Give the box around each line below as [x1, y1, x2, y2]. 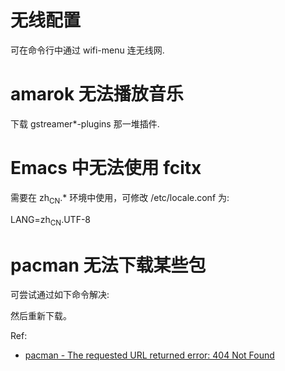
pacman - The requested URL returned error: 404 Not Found [24, 349, 275, 361]
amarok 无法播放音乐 [10, 83, 184, 106]
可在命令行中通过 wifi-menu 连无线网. [10, 44, 165, 56]
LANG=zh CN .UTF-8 [10, 213, 91, 228]
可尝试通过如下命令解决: [10, 289, 110, 301]
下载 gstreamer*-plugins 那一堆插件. [10, 117, 160, 130]
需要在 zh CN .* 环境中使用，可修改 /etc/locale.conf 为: [10, 191, 230, 206]
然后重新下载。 [10, 310, 72, 322]
